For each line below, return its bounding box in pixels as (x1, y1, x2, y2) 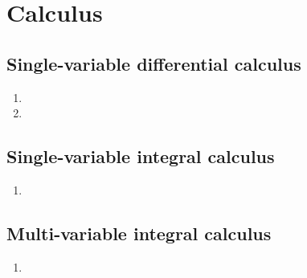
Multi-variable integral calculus (6, 220, 272, 245)
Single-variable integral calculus (6, 144, 275, 169)
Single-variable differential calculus (6, 51, 301, 76)
